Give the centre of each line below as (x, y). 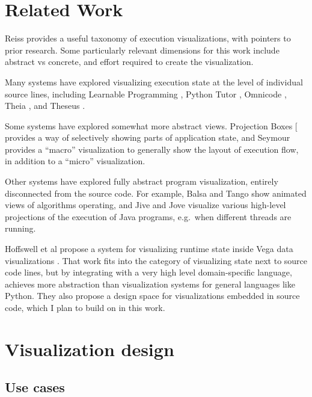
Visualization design (90, 349)
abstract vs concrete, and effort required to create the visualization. (129, 62)
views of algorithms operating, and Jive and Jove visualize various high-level (145, 205)
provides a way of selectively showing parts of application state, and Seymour (148, 137)
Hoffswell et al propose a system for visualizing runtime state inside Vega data (149, 249)
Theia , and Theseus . (45, 106)
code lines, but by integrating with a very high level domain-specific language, (148, 272)
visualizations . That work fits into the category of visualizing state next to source (156, 260)
